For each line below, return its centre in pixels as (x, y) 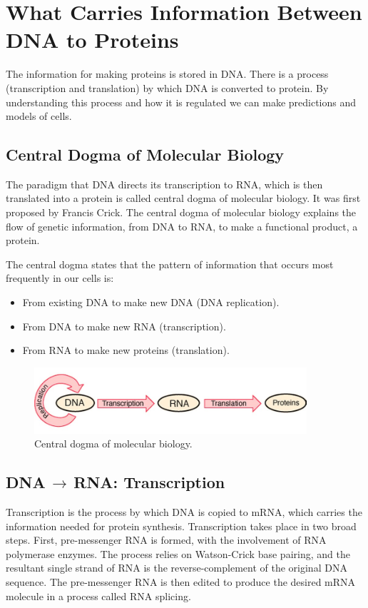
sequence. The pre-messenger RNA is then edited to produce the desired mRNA (181, 582)
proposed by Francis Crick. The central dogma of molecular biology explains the (181, 212)
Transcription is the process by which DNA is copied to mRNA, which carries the (184, 512)
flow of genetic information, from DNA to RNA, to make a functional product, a (182, 226)
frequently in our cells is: (60, 278)
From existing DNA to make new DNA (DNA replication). (151, 302)
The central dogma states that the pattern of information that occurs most (170, 264)
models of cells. (39, 116)
